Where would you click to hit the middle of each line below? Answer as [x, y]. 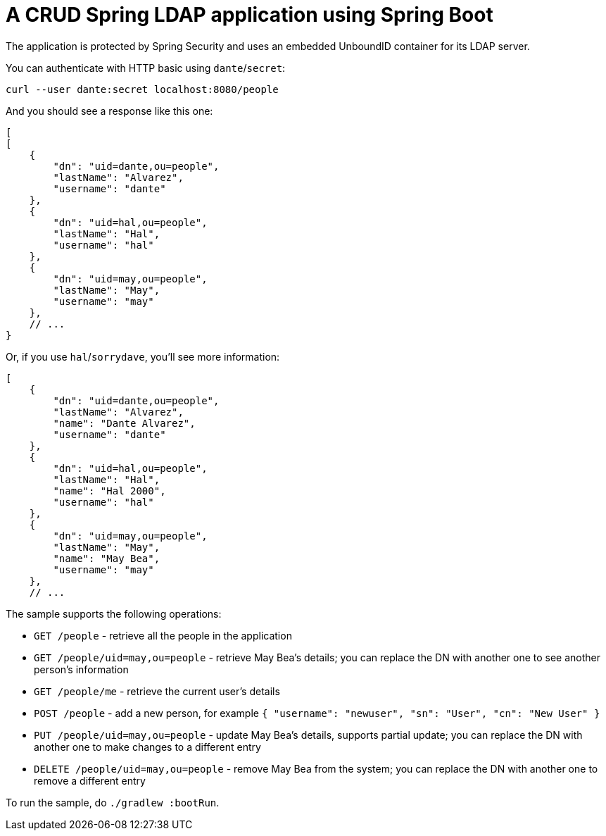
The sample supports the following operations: [114, 613]
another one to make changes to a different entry [147, 747]
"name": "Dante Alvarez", [124, 423]
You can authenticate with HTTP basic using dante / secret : [146, 68]
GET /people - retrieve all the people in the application [163, 635]
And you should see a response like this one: [109, 111]
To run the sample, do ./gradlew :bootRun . [113, 802]
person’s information [81, 669]
